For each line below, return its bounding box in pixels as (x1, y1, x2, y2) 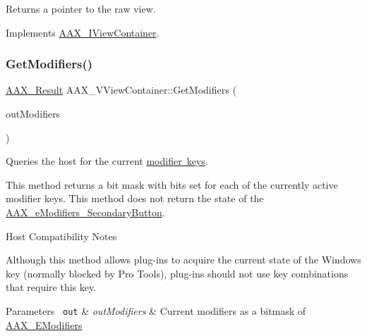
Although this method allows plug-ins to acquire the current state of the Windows (6, 252, 361, 267)
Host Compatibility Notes (6, 228, 117, 243)
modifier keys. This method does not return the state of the (6, 191, 264, 206)
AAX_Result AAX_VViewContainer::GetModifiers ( (6, 82, 236, 97)
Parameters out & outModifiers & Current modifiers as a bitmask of (6, 303, 306, 318)
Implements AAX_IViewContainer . (6, 25, 160, 39)
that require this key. (6, 280, 97, 294)
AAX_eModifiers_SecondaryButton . (6, 204, 165, 219)
